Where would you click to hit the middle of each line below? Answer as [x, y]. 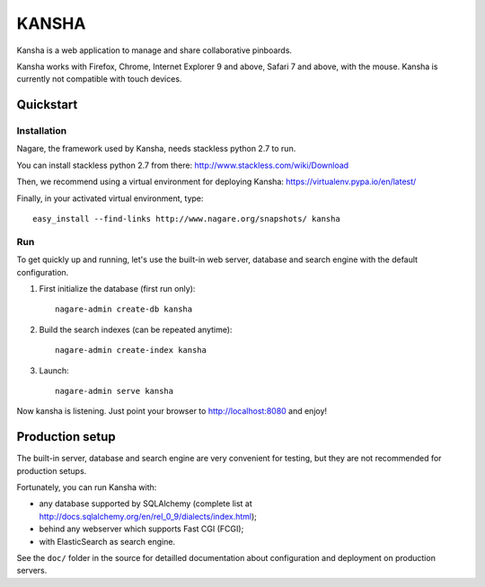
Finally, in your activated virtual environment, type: [110, 198]
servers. [32, 571]
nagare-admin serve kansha [115, 391]
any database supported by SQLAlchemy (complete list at [146, 504]
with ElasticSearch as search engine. [107, 541]
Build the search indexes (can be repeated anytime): [136, 329]
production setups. [52, 470]
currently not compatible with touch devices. [99, 79]
